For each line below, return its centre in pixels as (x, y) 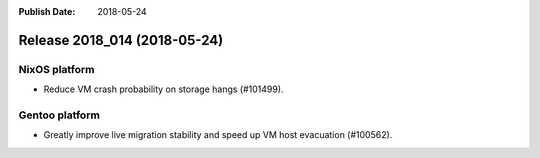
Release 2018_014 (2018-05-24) (121, 40)
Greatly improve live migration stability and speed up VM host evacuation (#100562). (218, 135)
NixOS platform (56, 69)
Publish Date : (47, 11)
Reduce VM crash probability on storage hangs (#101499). (163, 89)
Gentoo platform (59, 115)
